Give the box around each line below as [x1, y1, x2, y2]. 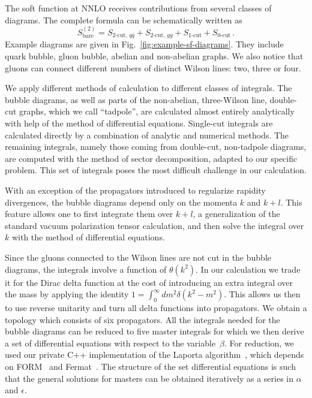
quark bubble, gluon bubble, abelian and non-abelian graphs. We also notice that [5, 50, 304, 62]
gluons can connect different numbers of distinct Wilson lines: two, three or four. [5, 61, 301, 74]
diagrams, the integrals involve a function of [5, 263, 167, 275]
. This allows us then [224, 288, 301, 300]
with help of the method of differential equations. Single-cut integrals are [5, 117, 273, 129]
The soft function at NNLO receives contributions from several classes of [5, 2, 272, 14]
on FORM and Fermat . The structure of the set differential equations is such [5, 360, 296, 372]
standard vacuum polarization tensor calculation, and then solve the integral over [5, 219, 304, 231]
